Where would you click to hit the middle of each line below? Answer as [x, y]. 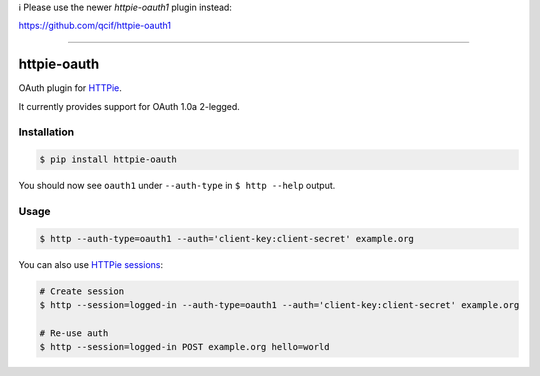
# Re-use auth [74, 333]
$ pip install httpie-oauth [108, 159]
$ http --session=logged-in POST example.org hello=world [184, 347]
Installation [46, 132]
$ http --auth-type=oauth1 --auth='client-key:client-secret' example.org [227, 238]
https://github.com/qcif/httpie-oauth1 [95, 26]
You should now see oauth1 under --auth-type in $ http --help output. [177, 186]
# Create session [82, 291]
